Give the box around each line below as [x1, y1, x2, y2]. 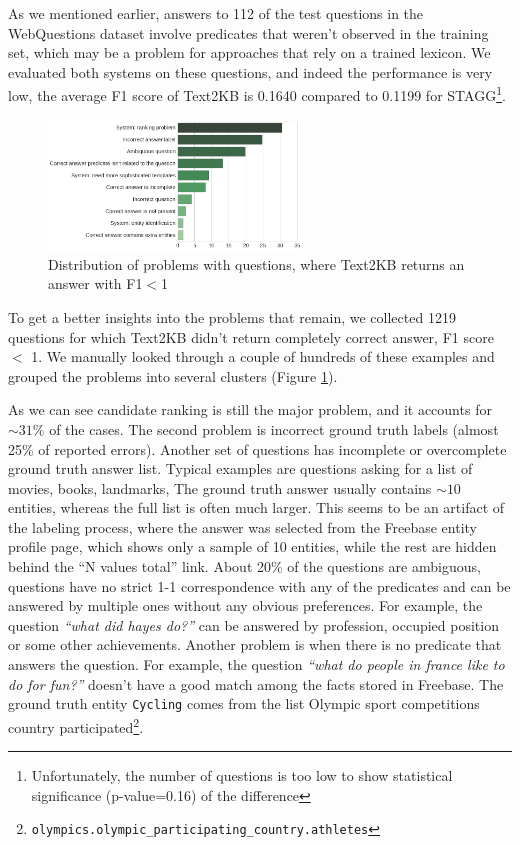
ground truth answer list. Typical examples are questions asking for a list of [8, 458, 473, 479]
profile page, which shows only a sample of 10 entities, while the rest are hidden [8, 536, 497, 557]
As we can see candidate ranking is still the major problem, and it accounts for [8, 399, 492, 420]
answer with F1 [48, 273, 143, 294]
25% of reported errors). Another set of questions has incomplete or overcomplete [8, 438, 507, 459]
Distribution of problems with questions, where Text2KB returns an [48, 253, 465, 274]
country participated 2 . [8, 713, 144, 737]
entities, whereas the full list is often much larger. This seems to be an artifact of [8, 497, 505, 518]
